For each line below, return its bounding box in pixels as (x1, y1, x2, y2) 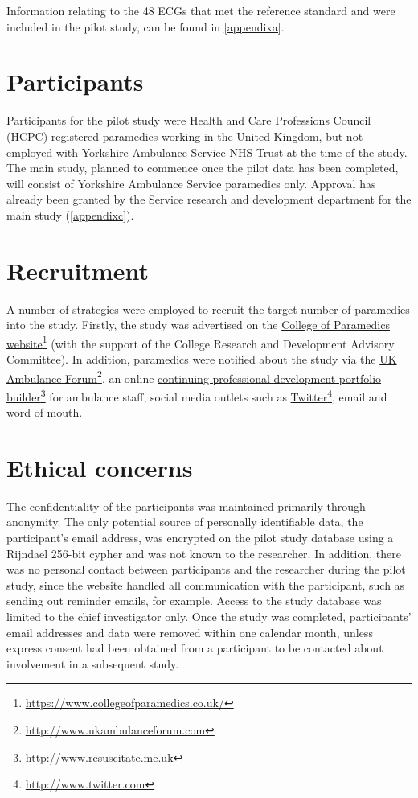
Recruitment (6, 253, 149, 286)
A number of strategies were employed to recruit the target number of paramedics (6, 300, 410, 317)
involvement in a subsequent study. (6, 655, 179, 672)
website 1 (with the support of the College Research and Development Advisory (6, 332, 395, 352)
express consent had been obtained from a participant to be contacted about (6, 640, 383, 656)
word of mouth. (6, 404, 83, 421)
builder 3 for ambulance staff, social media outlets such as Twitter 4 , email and (6, 385, 387, 405)
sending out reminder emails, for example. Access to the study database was (6, 592, 382, 609)
